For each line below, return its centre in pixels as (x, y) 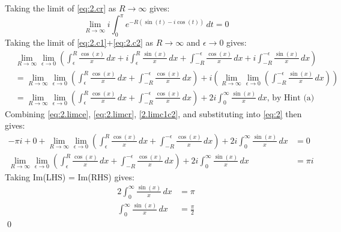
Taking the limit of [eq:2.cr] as (61, 8)
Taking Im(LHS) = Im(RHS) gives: (70, 176)
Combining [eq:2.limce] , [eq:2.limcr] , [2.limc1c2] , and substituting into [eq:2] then (153, 113)
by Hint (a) (293, 98)
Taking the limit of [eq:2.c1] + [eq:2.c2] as (79, 42)
